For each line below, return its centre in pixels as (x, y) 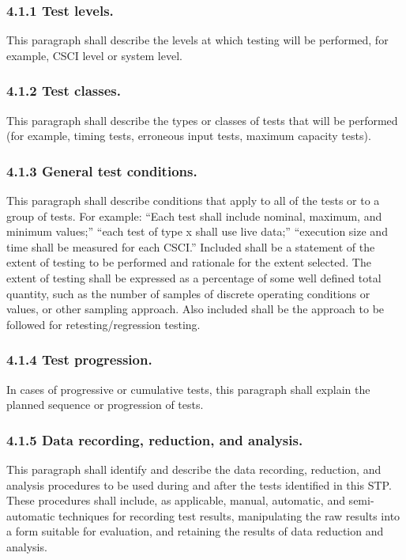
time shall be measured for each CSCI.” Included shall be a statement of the (191, 246)
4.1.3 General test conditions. (102, 170)
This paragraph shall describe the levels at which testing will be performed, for (197, 40)
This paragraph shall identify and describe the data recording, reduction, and (194, 469)
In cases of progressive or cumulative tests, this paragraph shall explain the (188, 389)
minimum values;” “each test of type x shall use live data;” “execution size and (197, 231)
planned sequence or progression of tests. (105, 405)
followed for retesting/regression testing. (103, 324)
